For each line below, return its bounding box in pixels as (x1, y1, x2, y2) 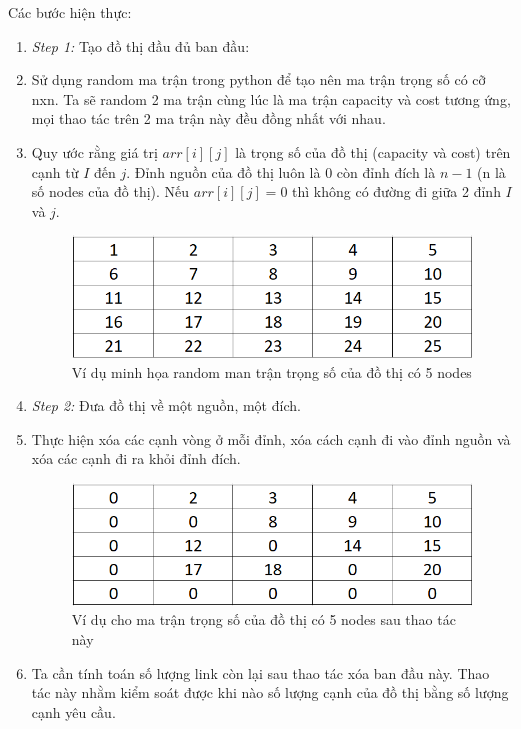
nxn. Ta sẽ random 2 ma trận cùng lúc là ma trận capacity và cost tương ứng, (31, 88, 511, 109)
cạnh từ (31, 161, 79, 182)
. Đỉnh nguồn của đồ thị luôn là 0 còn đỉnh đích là (126, 161, 436, 182)
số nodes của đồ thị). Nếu (31, 181, 190, 202)
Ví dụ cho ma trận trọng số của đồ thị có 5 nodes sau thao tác (71, 609, 456, 630)
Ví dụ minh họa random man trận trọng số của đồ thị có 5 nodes (71, 361, 472, 382)
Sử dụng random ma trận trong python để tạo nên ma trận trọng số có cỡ (31, 69, 486, 90)
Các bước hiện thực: (8, 2, 132, 22)
